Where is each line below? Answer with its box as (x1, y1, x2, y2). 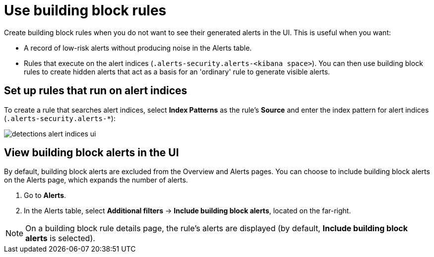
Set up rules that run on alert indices (4, 84, 187, 97)
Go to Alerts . (24, 191, 66, 200)
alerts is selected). (25, 233, 95, 244)
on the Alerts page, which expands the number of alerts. (4, 176, 188, 185)
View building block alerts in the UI (4, 146, 179, 159)
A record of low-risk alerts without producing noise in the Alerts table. (24, 43, 252, 52)
